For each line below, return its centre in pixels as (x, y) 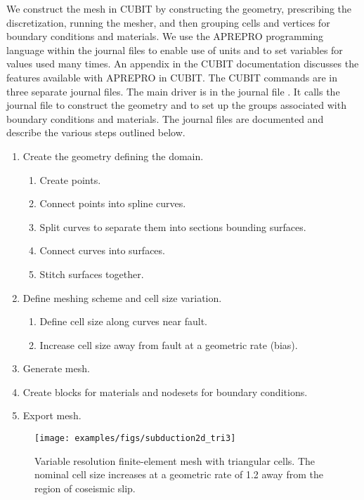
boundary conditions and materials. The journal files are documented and (165, 118)
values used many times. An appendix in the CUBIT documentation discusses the (183, 64)
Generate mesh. (56, 368)
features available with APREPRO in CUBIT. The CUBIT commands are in (172, 77)
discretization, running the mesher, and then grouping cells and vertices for (168, 22)
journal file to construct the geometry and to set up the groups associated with (176, 105)
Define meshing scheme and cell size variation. (122, 297)
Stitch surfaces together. (92, 274)
